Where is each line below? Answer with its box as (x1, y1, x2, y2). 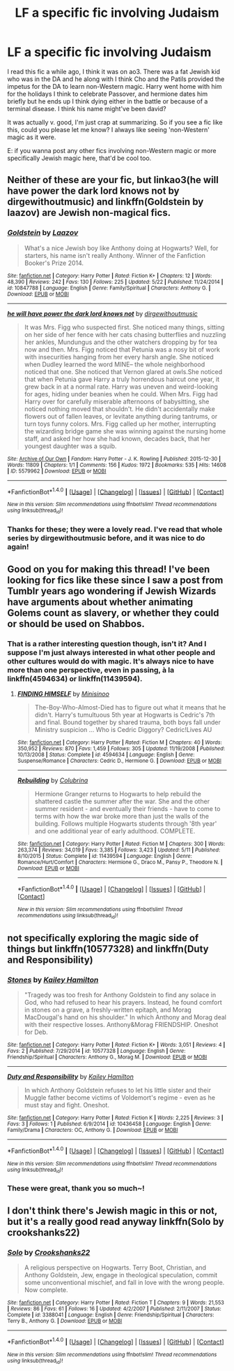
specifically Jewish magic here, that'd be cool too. (7, 154, 152, 162)
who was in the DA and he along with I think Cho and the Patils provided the (7, 75, 225, 83)
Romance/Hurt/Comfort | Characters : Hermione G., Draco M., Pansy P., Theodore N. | (17, 859, 223, 866)
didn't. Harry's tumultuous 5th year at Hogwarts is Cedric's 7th (34, 711, 215, 719)
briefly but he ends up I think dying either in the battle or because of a (7, 96, 208, 106)
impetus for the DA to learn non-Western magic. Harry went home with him (7, 82, 222, 90)
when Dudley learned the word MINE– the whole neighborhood (24, 360, 205, 368)
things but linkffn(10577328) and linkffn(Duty (7, 942, 209, 955)
